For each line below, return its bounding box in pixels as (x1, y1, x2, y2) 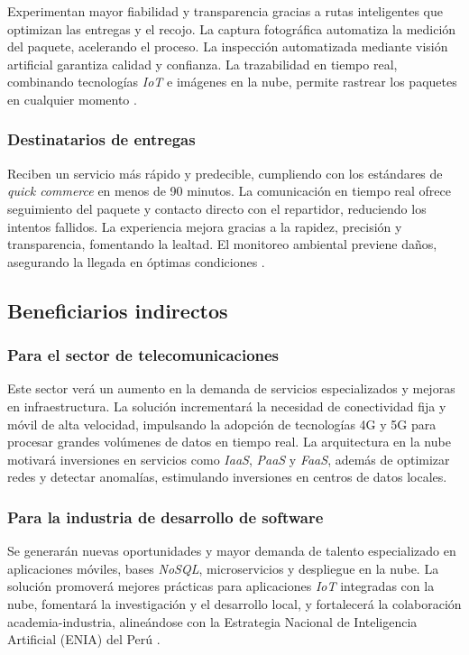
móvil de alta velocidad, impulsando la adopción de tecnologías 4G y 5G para (7, 414, 437, 433)
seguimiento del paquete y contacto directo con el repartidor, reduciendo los (7, 198, 427, 217)
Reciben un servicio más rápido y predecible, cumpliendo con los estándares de (7, 163, 443, 182)
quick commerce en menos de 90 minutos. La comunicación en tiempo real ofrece (7, 181, 451, 200)
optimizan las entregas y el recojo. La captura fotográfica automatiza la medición (7, 19, 456, 38)
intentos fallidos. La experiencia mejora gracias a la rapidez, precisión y (7, 217, 402, 235)
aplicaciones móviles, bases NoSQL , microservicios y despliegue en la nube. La (7, 558, 439, 577)
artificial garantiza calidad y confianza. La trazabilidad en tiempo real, (7, 54, 398, 73)
